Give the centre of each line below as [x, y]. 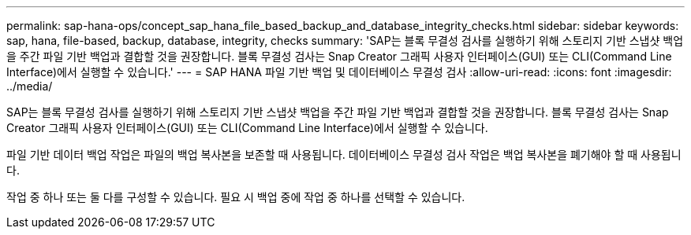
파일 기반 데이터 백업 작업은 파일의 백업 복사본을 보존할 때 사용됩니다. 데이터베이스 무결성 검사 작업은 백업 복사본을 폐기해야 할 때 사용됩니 [344, 154]
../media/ [30, 86]
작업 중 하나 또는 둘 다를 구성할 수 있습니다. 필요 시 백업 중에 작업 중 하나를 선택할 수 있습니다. [236, 197]
